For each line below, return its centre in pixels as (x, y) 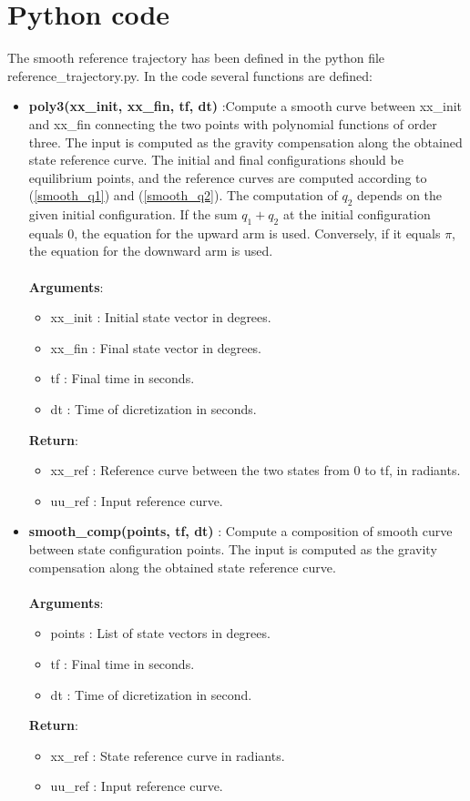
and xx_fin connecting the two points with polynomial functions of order (233, 123)
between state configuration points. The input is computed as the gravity (233, 549)
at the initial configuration (357, 214)
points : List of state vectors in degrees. (160, 633)
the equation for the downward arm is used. (151, 251)
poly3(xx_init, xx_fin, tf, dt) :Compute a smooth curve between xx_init (245, 106)
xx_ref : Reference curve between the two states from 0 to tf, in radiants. (255, 470)
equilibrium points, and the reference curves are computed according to (228, 177)
